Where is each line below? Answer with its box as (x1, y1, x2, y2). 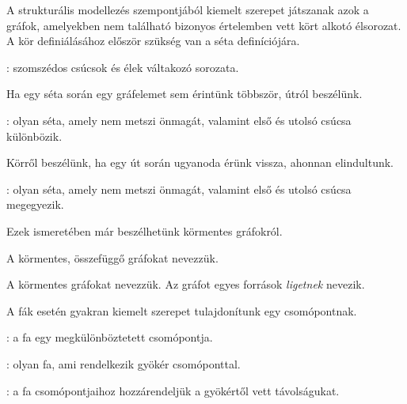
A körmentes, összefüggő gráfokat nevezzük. (6, 249, 219, 266)
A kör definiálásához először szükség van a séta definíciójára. (6, 32, 300, 49)
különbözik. (6, 127, 63, 144)
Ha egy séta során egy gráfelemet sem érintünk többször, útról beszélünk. (6, 85, 363, 102)
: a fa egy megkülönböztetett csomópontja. (6, 329, 213, 345)
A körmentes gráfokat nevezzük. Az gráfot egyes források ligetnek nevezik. (6, 276, 365, 293)
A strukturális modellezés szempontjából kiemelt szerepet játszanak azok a (6, 2, 369, 17)
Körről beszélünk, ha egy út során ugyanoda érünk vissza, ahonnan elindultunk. (6, 154, 394, 171)
